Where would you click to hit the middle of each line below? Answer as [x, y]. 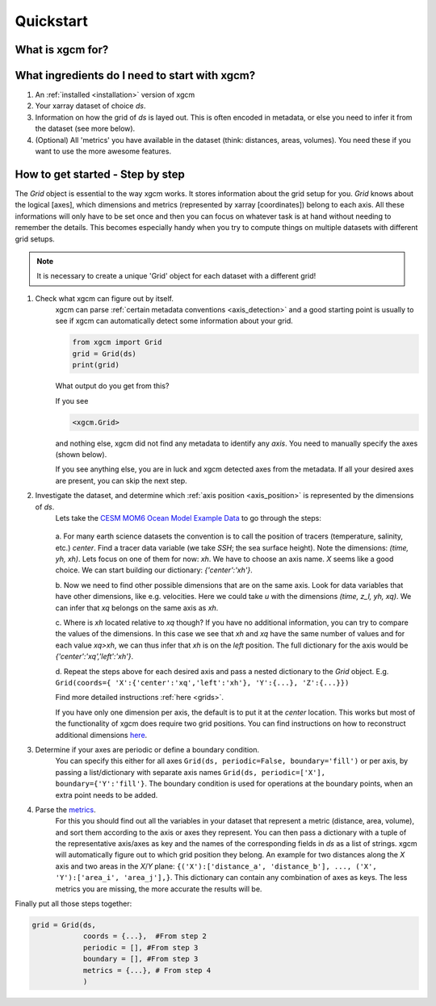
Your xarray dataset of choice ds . [90, 106]
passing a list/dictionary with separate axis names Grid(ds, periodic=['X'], [191, 772]
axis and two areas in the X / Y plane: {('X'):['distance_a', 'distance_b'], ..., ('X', [216, 866]
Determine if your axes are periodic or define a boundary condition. [147, 749]
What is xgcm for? [62, 50]
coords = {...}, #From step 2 [145, 936]
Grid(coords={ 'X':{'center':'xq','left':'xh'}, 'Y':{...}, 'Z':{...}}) [202, 683]
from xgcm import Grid [117, 342]
